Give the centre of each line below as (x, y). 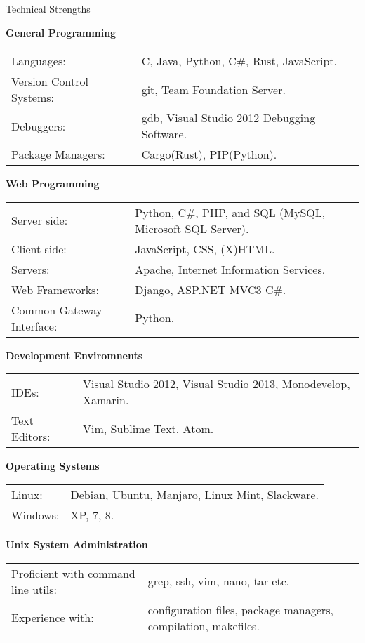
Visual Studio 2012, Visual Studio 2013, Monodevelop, (216, 384)
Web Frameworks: (55, 289)
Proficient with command (73, 573)
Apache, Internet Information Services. (230, 269)
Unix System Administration (77, 544)
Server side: (40, 220)
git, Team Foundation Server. (213, 89)
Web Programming (53, 184)
